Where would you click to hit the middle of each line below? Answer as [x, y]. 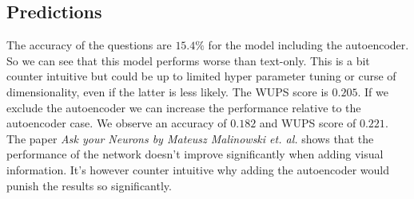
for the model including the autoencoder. [309, 45]
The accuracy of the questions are [89, 45]
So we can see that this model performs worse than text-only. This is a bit [188, 60]
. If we [373, 91]
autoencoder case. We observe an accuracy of [117, 123]
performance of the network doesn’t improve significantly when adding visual [195, 154]
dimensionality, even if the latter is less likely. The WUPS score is [167, 91]
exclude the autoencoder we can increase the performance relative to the [184, 107]
